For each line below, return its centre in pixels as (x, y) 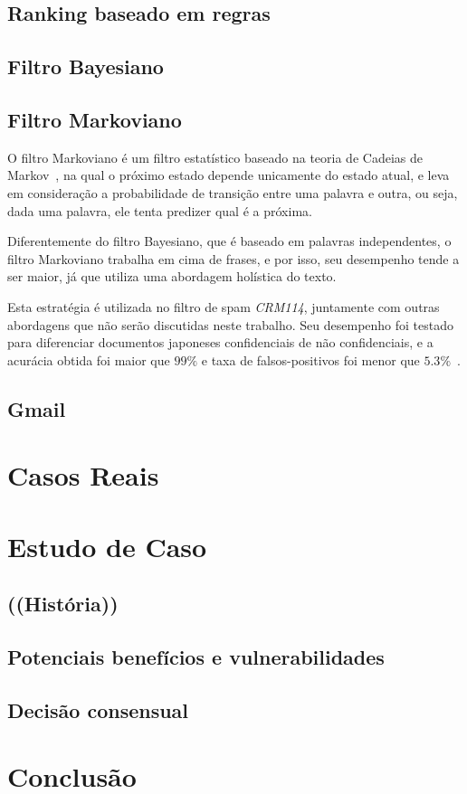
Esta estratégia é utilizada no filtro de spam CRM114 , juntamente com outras (224, 306)
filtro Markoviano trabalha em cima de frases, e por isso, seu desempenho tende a (233, 258)
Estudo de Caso (107, 546)
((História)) (63, 604)
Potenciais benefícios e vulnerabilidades (196, 657)
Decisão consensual (98, 709)
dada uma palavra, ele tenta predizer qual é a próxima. (160, 210)
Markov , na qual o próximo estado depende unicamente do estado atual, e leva (229, 175)
